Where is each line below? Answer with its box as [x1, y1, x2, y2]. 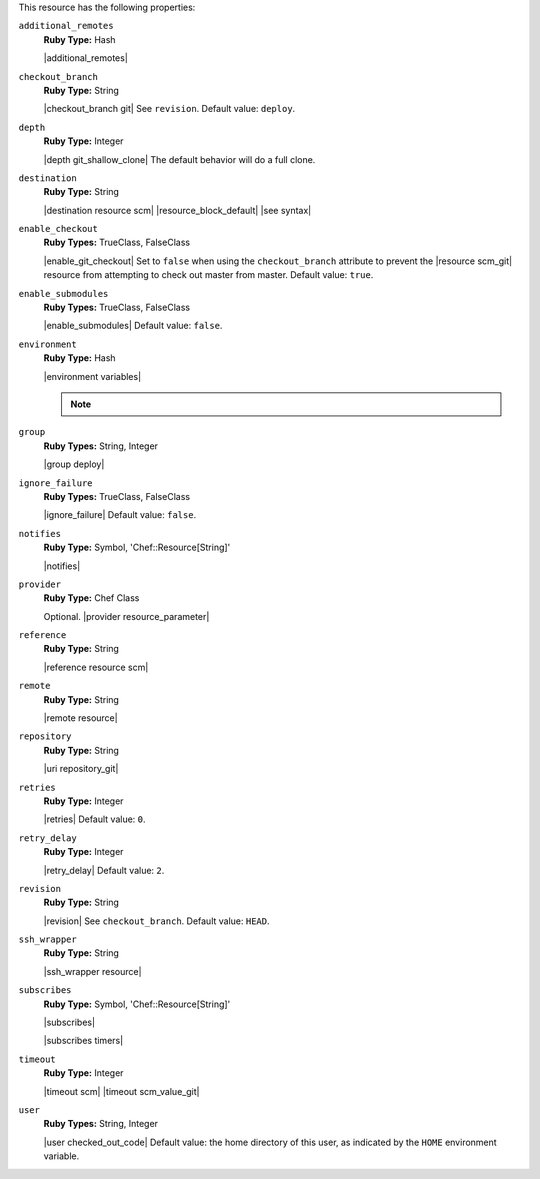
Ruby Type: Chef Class [43, 592, 140, 604]
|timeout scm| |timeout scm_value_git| [43, 1085, 200, 1097]
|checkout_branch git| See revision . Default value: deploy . [43, 103, 296, 115]
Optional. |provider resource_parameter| [43, 610, 210, 622]
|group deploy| [43, 458, 105, 470]
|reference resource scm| [43, 661, 149, 673]
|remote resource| [43, 712, 119, 724]
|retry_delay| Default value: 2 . [43, 864, 165, 876]
